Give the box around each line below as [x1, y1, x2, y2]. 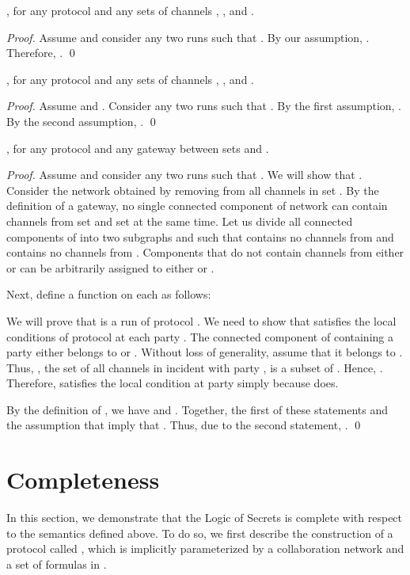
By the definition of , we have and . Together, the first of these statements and [6, 401, 388, 417]
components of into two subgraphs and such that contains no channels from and [6, 228, 394, 245]
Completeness [6, 463, 160, 496]
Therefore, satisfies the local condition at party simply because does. [6, 375, 339, 391]
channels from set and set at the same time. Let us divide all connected [6, 212, 353, 229]
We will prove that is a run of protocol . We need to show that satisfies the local [6, 312, 397, 329]
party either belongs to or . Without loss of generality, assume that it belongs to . [6, 344, 403, 360]
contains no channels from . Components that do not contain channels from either [6, 244, 404, 261]
